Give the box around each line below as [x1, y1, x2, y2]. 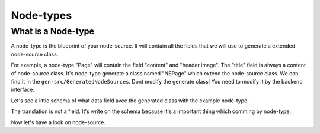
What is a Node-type [11, 26, 95, 36]
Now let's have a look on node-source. [11, 118, 106, 126]
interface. [11, 86, 35, 94]
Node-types [11, 9, 72, 22]
